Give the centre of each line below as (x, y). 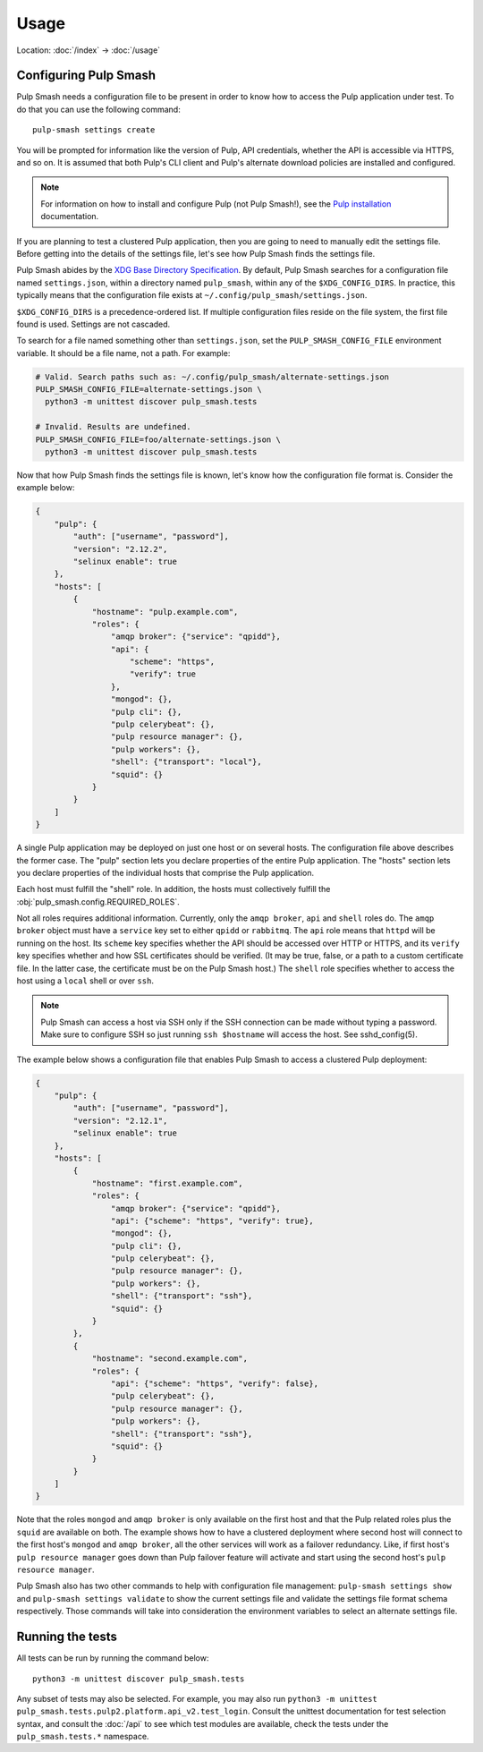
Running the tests (67, 1637)
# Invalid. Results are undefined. (113, 427)
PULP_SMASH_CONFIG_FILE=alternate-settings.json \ (149, 390)
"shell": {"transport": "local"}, (186, 762)
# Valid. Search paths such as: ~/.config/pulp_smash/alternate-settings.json (212, 377)
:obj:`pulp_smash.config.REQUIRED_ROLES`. (98, 902)
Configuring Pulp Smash (86, 76)
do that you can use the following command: (98, 109)
